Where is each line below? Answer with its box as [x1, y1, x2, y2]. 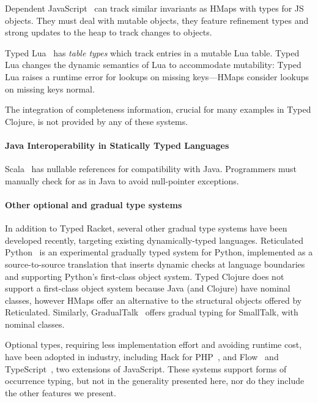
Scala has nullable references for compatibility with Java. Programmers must [5, 162, 297, 175]
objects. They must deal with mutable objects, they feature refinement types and [5, 13, 309, 26]
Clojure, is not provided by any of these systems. [5, 115, 188, 127]
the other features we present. [5, 386, 116, 399]
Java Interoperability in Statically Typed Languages [5, 138, 229, 151]
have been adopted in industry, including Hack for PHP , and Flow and [5, 350, 279, 363]
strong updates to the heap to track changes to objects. [5, 26, 212, 39]
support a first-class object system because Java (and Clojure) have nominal [5, 282, 290, 295]
